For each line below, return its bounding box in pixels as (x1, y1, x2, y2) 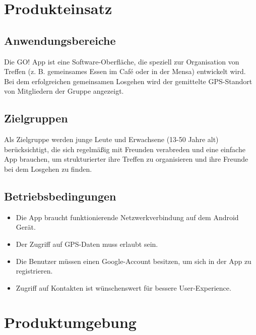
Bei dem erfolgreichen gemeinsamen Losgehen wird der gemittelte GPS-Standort (4, 76, 252, 86)
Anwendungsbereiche (4, 32, 116, 48)
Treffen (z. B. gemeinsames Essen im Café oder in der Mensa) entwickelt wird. (4, 66, 246, 77)
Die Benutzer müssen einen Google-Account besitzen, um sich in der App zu (16, 255, 251, 266)
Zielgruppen (4, 110, 68, 126)
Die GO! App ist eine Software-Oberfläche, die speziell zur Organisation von (4, 56, 239, 66)
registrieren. (16, 265, 53, 276)
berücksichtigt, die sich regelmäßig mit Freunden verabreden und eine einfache (4, 144, 245, 154)
